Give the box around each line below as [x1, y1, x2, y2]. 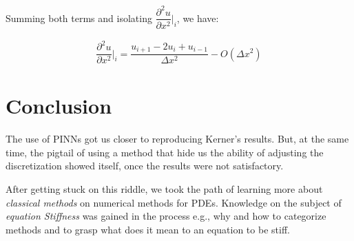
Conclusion [6, 92, 112, 120]
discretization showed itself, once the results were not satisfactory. [6, 158, 284, 173]
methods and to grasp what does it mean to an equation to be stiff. [6, 222, 290, 236]
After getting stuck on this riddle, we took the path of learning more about [6, 182, 323, 196]
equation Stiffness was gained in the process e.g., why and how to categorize [6, 209, 326, 223]
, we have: [176, 10, 219, 25]
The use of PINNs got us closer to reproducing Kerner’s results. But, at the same [6, 132, 349, 146]
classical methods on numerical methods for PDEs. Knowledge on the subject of [6, 195, 342, 209]
